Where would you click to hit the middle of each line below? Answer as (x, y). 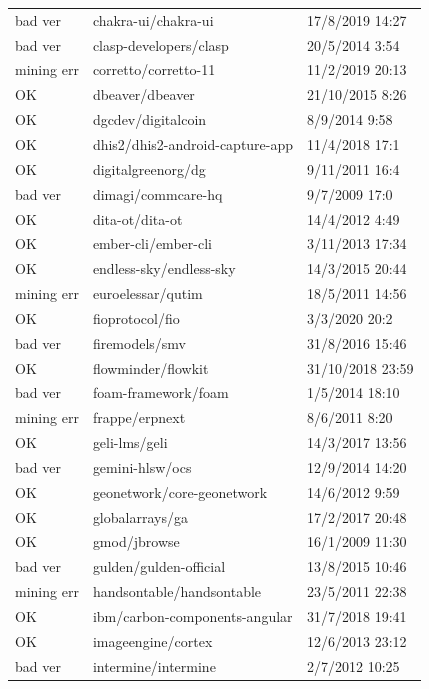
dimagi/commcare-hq (157, 193)
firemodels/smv (139, 342)
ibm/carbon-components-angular (192, 616)
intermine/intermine (154, 665)
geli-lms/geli (130, 442)
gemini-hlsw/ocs (142, 466)
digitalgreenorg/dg (149, 168)
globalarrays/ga (140, 516)
